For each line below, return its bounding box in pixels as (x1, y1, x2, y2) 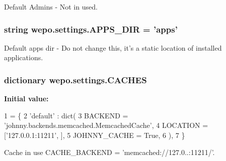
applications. (4, 52, 43, 63)
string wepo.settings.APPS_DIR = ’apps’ (4, 23, 178, 35)
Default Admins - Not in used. (4, 2, 98, 12)
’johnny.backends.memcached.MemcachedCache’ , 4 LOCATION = (4, 120, 208, 130)
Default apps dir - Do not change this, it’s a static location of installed (4, 42, 222, 53)
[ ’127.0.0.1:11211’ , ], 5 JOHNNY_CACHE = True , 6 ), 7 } (4, 130, 185, 140)
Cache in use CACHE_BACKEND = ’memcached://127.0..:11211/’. (4, 146, 215, 157)
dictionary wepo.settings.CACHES (4, 73, 147, 86)
